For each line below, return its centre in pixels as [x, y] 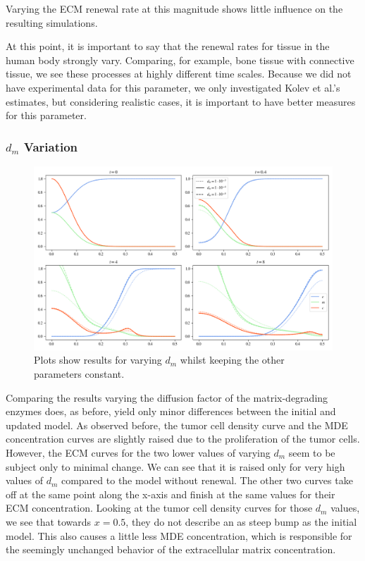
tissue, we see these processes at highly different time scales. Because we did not [179, 74]
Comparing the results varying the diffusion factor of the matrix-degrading [167, 397]
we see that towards [49, 521]
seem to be [312, 452]
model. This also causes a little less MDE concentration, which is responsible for [179, 535]
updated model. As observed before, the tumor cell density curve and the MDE [177, 425]
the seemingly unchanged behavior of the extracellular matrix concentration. [171, 549]
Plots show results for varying [98, 360]
